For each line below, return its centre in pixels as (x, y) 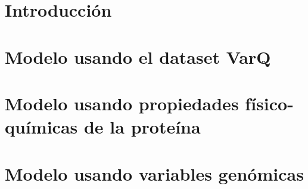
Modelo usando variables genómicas (154, 173)
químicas (41, 127)
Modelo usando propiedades (122, 103)
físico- (269, 103)
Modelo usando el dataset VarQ (138, 56)
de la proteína (142, 127)
